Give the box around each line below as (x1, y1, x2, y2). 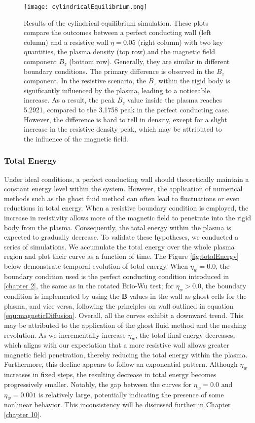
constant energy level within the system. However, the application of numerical (4, 183, 243, 194)
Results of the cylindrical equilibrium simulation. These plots (24, 17, 209, 28)
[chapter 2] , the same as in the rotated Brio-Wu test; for (4, 281, 174, 291)
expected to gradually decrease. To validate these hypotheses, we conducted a (4, 232, 239, 242)
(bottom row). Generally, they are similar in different (69, 56, 230, 67)
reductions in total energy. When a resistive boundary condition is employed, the (4, 203, 249, 213)
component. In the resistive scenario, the (24, 75, 146, 86)
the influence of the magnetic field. (24, 133, 128, 143)
